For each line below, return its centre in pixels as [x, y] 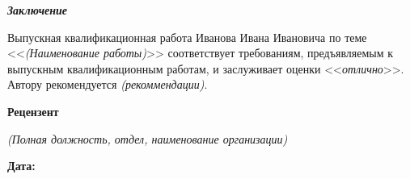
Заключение [38, 10]
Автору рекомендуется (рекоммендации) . [108, 84]
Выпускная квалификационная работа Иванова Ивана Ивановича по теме [187, 37]
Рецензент [33, 111]
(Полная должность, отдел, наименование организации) [148, 138]
